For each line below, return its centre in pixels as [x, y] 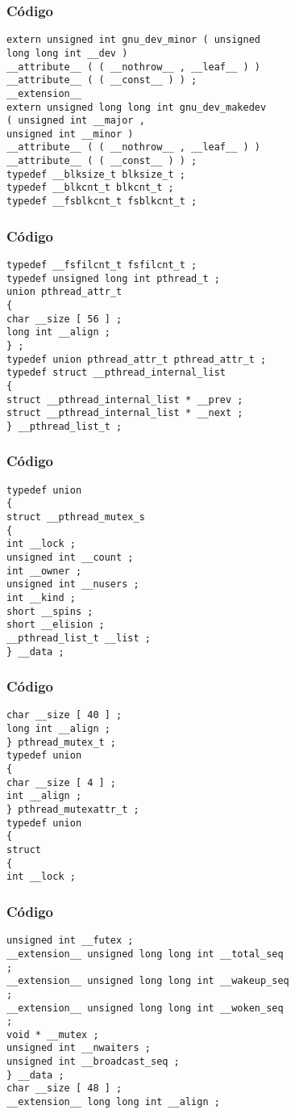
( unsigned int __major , [76, 121]
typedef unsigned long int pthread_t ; [113, 278]
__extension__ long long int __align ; [113, 1102]
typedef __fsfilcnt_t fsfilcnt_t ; [102, 265]
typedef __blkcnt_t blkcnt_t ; [90, 188]
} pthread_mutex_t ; [62, 742]
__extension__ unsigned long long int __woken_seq [145, 1008]
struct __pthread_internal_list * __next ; [125, 413]
